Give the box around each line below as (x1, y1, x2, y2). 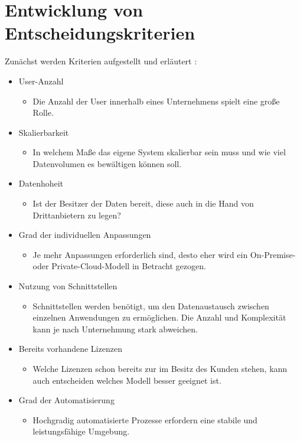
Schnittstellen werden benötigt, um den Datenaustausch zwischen (32, 299, 269, 312)
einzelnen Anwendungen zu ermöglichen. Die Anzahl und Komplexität (32, 311, 286, 324)
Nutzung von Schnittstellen (18, 280, 118, 292)
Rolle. (32, 106, 54, 119)
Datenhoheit (18, 177, 64, 190)
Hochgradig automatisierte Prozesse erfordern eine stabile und (32, 413, 257, 426)
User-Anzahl (18, 74, 64, 87)
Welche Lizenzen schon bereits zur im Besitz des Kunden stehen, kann (32, 362, 288, 374)
